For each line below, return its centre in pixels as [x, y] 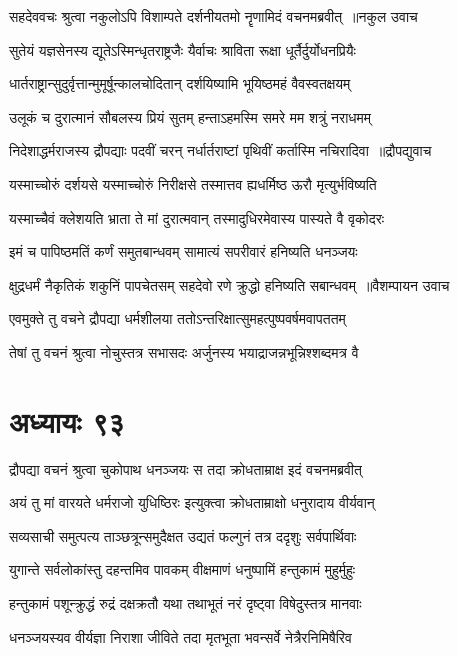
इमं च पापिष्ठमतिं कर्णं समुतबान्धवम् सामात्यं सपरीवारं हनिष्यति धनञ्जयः [183, 251]
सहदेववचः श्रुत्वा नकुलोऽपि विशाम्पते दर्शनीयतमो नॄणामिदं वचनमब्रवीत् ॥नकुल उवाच [213, 16]
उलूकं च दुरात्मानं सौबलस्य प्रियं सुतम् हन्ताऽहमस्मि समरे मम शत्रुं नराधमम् [190, 116]
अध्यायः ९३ [67, 420]
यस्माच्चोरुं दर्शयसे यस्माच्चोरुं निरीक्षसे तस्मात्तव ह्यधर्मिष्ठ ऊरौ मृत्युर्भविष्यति [193, 183]
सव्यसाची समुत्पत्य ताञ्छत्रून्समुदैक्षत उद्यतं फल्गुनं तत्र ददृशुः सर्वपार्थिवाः [183, 535]
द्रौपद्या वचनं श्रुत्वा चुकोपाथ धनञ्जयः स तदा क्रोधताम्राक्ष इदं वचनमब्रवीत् [185, 468]
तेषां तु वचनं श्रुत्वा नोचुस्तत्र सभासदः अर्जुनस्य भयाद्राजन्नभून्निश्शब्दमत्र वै [184, 351]
